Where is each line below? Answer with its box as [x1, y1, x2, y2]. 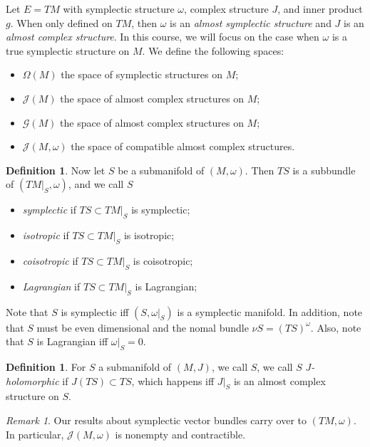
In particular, [6, 426, 64, 441]
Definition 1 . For [6, 359, 86, 374]
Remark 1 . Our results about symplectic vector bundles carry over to [6, 412, 307, 427]
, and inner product [277, 1, 363, 16]
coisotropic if [22, 253, 78, 268]
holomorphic [6, 373, 59, 388]
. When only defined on [10, 15, 113, 30]
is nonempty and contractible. [115, 426, 246, 441]
